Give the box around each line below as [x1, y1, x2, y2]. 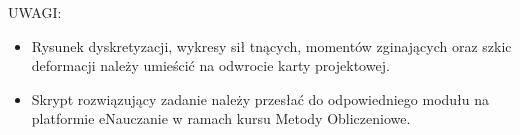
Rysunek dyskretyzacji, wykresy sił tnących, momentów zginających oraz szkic [31, 35, 512, 56]
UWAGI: [8, 2, 62, 22]
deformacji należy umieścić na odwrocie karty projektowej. [31, 55, 390, 76]
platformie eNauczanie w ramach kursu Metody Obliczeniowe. [31, 108, 411, 129]
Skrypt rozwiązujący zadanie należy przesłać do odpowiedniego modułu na [31, 88, 490, 109]
